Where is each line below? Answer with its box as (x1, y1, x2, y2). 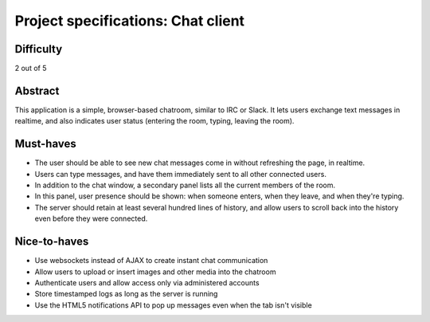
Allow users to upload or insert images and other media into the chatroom (34, 267, 276, 277)
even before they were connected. (34, 214, 148, 223)
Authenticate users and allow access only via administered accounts (34, 277, 260, 287)
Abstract (14, 84, 60, 97)
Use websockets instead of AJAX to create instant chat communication (34, 256, 268, 265)
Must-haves (14, 137, 76, 151)
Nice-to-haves (14, 235, 89, 249)
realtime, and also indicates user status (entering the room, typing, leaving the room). (14, 116, 295, 126)
